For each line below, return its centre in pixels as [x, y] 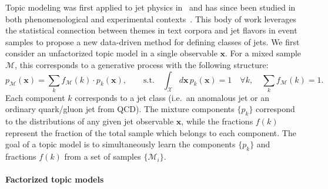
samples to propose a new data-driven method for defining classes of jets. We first [153, 41]
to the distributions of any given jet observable [90, 121]
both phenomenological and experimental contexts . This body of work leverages [151, 18]
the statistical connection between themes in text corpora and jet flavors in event [151, 30]
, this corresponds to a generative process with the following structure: [142, 64]
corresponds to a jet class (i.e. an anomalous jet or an [172, 97]
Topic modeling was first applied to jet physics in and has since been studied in [150, 7]
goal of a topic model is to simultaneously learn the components [121, 144]
